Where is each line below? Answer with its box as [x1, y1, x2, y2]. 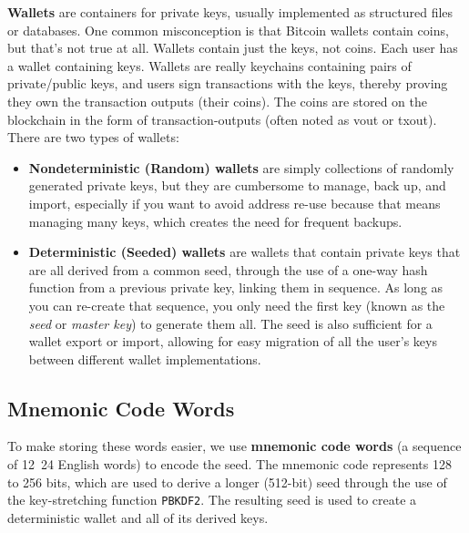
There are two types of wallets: [7, 128, 179, 147]
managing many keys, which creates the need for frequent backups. [28, 211, 403, 231]
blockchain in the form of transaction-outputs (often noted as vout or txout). [7, 109, 437, 128]
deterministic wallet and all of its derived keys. [7, 507, 269, 527]
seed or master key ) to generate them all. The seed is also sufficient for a [28, 313, 433, 333]
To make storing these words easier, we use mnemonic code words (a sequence [7, 436, 462, 456]
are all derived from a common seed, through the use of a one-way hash [28, 260, 428, 279]
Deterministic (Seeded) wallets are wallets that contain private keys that [28, 242, 461, 261]
